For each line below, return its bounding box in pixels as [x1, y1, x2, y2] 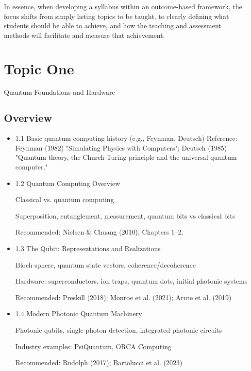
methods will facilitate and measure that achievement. [4, 30, 165, 40]
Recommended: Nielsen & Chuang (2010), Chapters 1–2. [15, 227, 184, 237]
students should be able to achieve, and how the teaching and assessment [4, 20, 221, 31]
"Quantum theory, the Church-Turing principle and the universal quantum [15, 152, 237, 162]
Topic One [4, 58, 74, 78]
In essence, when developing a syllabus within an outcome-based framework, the [4, 1, 242, 11]
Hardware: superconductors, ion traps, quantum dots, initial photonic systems [15, 276, 248, 286]
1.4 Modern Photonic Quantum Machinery [15, 308, 142, 319]
